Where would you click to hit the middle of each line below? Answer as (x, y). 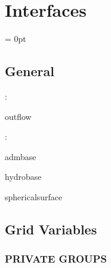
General (30, 71)
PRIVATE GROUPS (56, 259)
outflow (18, 116)
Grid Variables (51, 229)
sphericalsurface (34, 196)
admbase (21, 156)
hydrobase (23, 177)
